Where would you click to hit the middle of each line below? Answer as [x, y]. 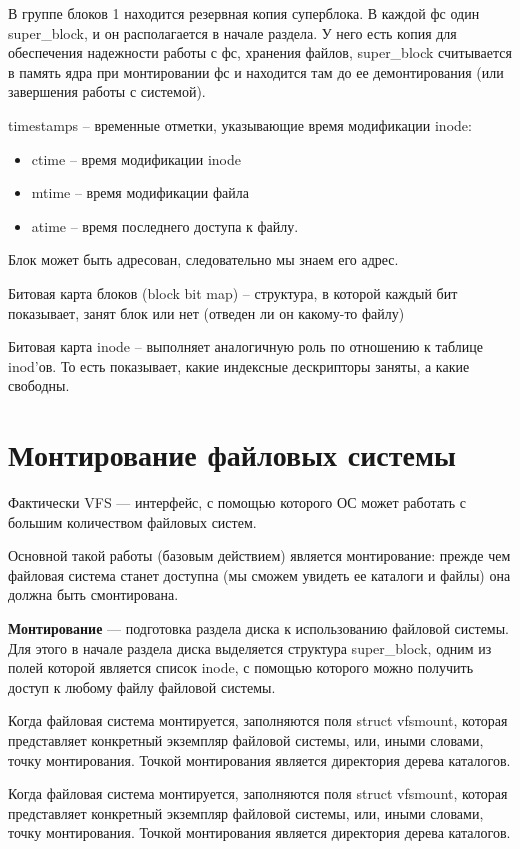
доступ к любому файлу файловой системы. [142, 686]
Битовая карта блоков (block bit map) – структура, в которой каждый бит [233, 292]
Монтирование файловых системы [232, 454]
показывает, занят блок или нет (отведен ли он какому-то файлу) [206, 312]
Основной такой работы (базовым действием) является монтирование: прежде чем [259, 555]
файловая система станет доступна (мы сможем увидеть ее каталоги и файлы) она [259, 574]
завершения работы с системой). [107, 91]
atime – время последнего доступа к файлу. [165, 225]
